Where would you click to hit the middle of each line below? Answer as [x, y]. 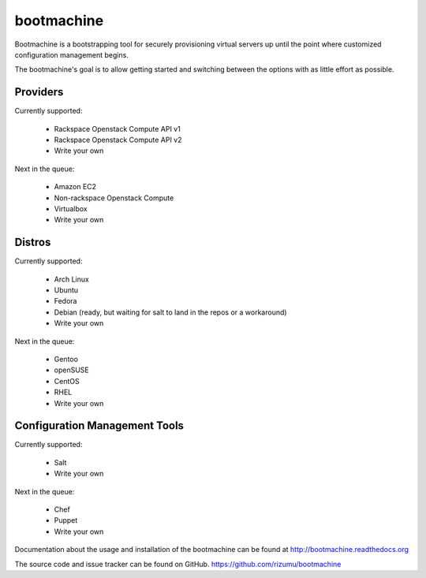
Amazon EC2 [75, 187]
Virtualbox [71, 208]
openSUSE [72, 370]
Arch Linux [72, 279]
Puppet [66, 520]
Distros [33, 242]
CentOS [67, 381]
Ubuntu [66, 290]
